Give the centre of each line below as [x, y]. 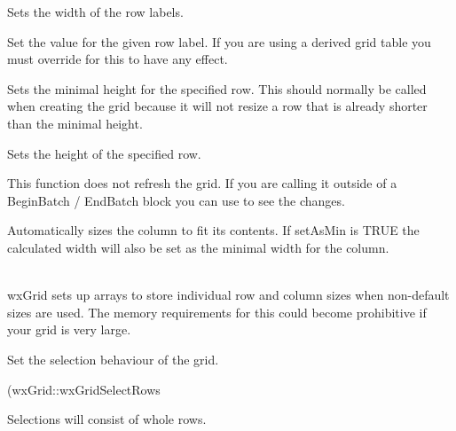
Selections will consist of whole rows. [107, 419]
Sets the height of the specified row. [104, 153]
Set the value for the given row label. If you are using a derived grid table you [219, 41]
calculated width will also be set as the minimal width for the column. [198, 247]
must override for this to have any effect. [118, 59]
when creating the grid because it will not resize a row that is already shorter [217, 106]
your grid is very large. [69, 329]
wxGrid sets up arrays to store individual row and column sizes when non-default [228, 295]
